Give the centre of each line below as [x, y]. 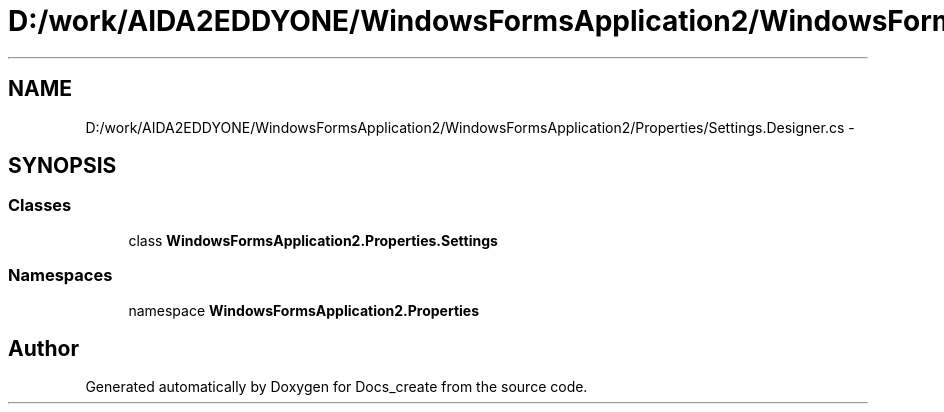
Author [43, 348]
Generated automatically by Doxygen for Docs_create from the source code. [336, 387]
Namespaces [60, 275]
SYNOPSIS [62, 166]
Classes [40, 205]
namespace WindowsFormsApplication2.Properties [304, 310]
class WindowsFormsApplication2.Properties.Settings [313, 240]
